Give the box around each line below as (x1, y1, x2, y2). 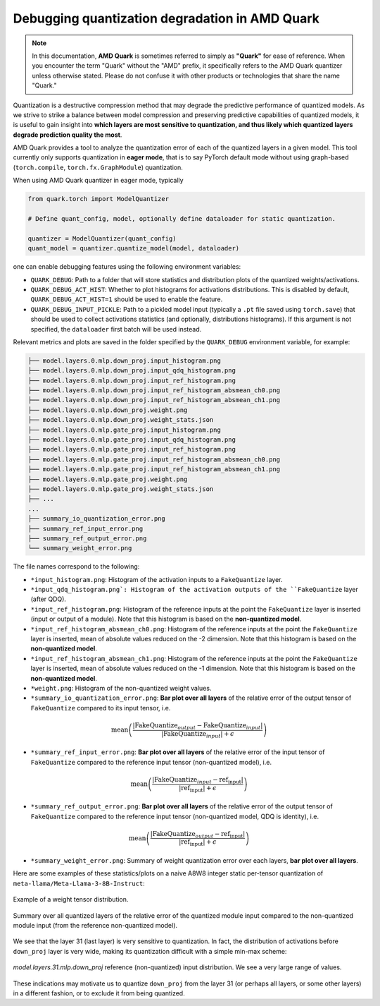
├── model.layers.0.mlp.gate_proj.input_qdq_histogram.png (27, 436, 236, 444)
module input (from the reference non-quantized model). (13, 921, 178, 929)
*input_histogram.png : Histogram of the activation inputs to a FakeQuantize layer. (30, 575, 283, 583)
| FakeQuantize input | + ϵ (160, 729, 235, 739)
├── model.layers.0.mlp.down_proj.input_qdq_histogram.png (27, 367, 236, 375)
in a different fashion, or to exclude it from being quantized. (13, 988, 186, 998)
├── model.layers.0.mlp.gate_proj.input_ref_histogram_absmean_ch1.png (27, 466, 281, 473)
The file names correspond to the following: (13, 562, 140, 571)
